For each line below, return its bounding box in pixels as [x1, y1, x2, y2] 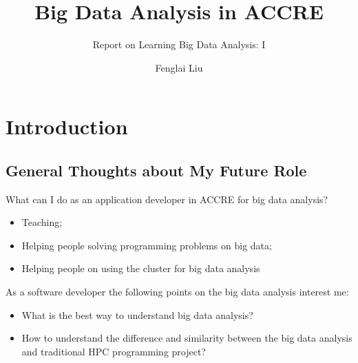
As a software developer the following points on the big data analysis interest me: [6, 284, 349, 299]
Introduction [6, 112, 128, 141]
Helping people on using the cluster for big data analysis [21, 261, 260, 276]
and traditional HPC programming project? [21, 344, 206, 358]
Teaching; [21, 215, 63, 229]
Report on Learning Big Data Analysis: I [92, 37, 266, 52]
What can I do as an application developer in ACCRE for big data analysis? [6, 191, 328, 206]
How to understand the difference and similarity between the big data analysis [21, 331, 352, 345]
